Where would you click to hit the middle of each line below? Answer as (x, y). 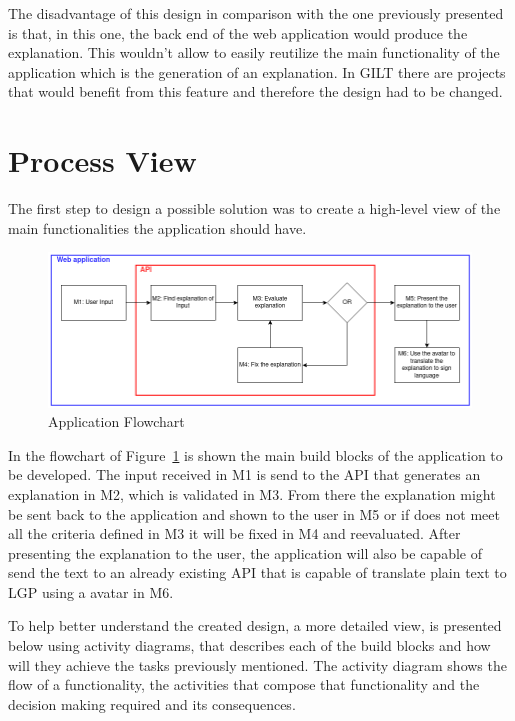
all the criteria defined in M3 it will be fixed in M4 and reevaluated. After (234, 533)
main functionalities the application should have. (157, 227)
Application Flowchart (116, 421)
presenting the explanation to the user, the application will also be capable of (245, 552)
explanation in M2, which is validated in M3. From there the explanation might (252, 493)
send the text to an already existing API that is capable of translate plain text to (257, 572)
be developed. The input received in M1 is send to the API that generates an (244, 474)
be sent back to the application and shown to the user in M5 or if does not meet (254, 513)
